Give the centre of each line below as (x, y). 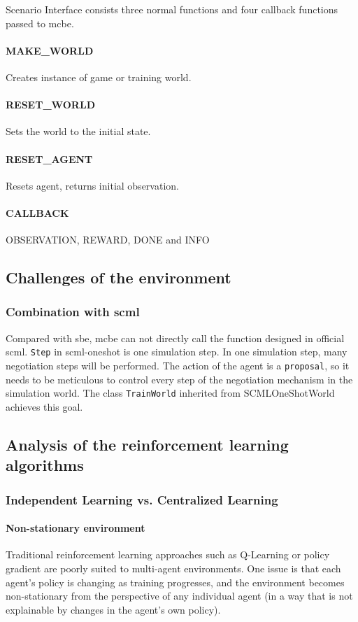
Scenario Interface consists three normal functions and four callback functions (172, 9)
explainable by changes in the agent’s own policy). (113, 609)
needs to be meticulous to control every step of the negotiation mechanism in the (179, 379)
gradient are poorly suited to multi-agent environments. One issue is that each (173, 568)
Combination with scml (73, 312)
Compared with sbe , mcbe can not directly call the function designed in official (175, 338)
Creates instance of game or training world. (99, 77)
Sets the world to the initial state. (78, 131)
